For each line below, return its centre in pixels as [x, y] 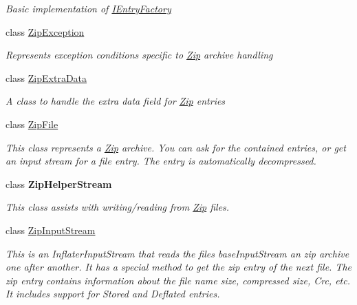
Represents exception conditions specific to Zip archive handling [139, 55]
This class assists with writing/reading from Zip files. [118, 207]
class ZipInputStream [51, 230]
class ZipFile [32, 124]
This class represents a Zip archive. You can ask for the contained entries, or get [176, 147]
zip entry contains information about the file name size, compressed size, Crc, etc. [178, 280]
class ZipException [45, 31]
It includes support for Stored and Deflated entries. [113, 294]
